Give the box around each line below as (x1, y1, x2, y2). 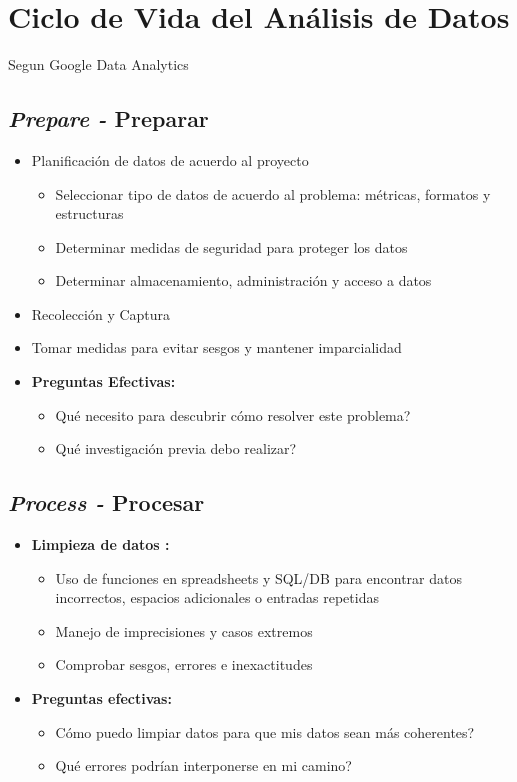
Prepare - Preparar (8, 103, 209, 134)
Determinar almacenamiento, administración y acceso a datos (55, 270, 432, 291)
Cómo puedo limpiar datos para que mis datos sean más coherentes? (55, 721, 475, 742)
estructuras (55, 203, 124, 224)
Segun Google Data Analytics (8, 54, 189, 75)
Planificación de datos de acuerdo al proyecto (31, 149, 309, 170)
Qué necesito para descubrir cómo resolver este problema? (55, 404, 411, 425)
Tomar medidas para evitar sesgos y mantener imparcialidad (31, 337, 402, 358)
